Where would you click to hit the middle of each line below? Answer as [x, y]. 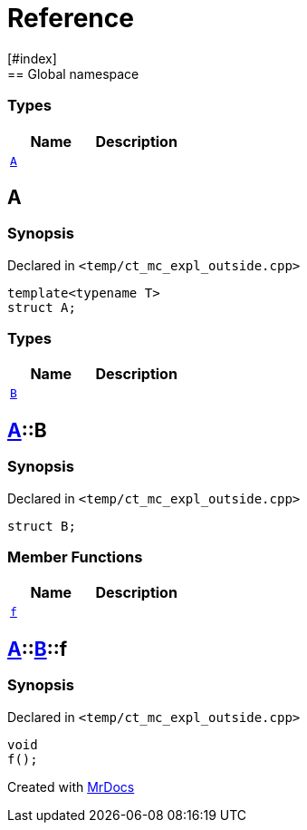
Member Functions [75, 557]
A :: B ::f [38, 649]
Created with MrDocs [71, 786]
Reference [71, 18]
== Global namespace [73, 73]
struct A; [42, 307]
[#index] [32, 58]
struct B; [42, 526]
